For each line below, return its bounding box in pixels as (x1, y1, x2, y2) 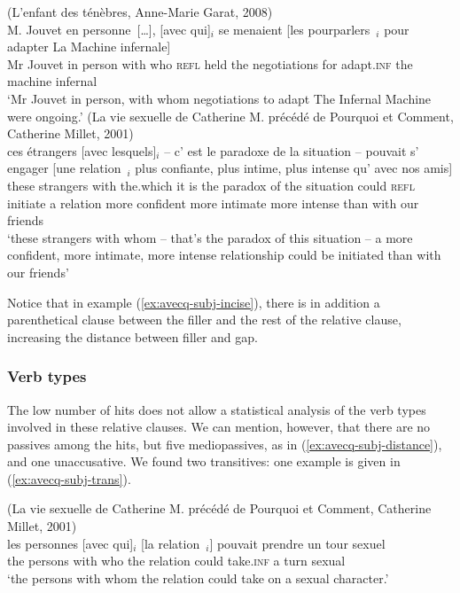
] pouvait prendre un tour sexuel (209, 534, 386, 552)
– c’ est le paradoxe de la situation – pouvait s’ (164, 141, 419, 160)
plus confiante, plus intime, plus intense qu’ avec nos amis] (135, 159, 453, 177)
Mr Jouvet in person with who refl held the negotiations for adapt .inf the (7, 54, 413, 73)
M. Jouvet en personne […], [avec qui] (7, 20, 211, 38)
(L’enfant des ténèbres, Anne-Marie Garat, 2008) (7, 3, 273, 20)
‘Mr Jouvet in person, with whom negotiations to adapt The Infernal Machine (7, 89, 432, 107)
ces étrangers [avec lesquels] (7, 141, 157, 160)
